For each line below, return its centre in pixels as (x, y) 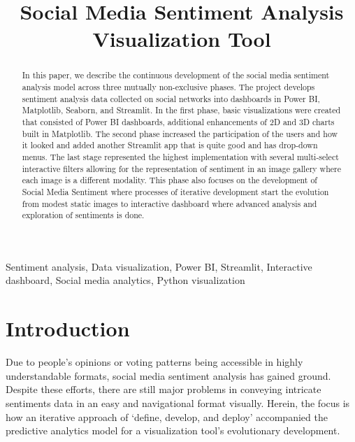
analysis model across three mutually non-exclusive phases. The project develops (168, 87)
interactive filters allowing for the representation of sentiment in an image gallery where (182, 168)
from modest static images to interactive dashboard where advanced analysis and (169, 203)
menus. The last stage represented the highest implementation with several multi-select (180, 156)
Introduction (68, 328)
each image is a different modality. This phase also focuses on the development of (169, 180)
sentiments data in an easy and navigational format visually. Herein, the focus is (178, 402)
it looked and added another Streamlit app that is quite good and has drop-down (170, 145)
